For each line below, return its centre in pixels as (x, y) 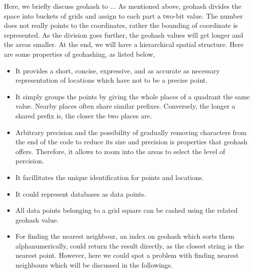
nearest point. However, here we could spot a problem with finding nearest (127, 255)
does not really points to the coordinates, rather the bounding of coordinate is (121, 25)
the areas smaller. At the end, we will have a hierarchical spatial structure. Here (124, 44)
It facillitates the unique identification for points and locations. (110, 177)
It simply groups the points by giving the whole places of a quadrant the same (133, 96)
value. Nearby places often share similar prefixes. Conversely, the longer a (125, 106)
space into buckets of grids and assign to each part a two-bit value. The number (123, 15)
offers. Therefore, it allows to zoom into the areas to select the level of (120, 151)
